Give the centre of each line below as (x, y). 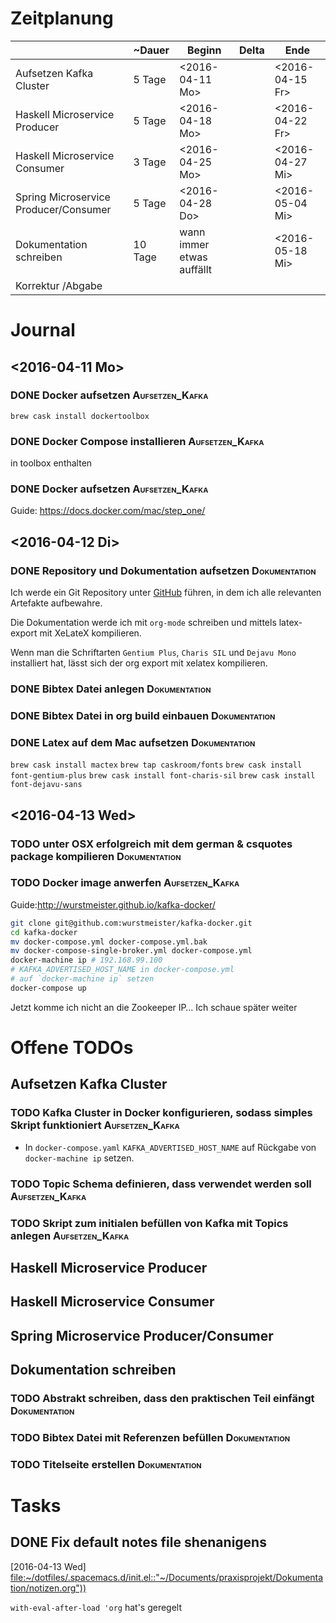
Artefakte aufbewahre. (56, 603)
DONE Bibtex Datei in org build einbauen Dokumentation (143, 715)
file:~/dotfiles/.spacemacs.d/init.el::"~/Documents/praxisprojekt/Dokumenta (167, 1577)
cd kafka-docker (44, 932)
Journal (43, 330)
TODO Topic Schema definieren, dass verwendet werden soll (161, 1184)
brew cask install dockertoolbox (80, 416)
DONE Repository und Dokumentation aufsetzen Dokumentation (163, 570)
